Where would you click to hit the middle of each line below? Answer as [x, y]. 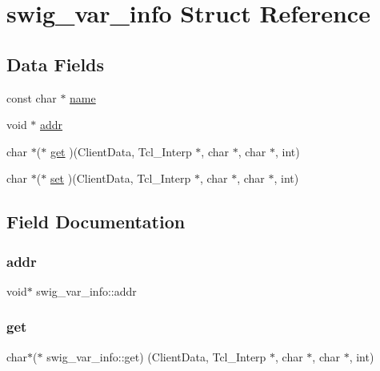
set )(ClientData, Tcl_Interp [120, 178]
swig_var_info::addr [86, 290]
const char [32, 97]
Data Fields [56, 64]
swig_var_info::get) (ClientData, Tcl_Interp [156, 356]
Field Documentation [96, 222]
